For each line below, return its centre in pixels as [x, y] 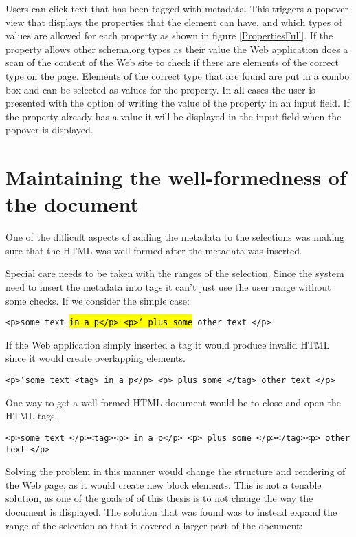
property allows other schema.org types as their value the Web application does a [177, 48]
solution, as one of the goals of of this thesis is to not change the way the [159, 498]
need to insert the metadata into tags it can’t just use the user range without [168, 287]
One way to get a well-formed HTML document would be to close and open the [173, 402]
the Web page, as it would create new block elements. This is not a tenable [164, 484]
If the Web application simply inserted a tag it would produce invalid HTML [168, 344]
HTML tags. [32, 416]
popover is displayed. [49, 130]
